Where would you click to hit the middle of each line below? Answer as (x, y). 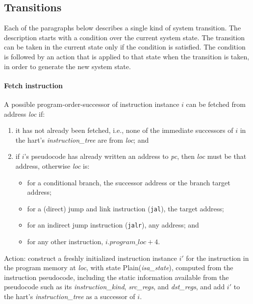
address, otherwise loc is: (52, 165)
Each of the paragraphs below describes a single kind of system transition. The (123, 28)
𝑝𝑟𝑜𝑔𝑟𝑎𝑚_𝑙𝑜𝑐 (128, 242)
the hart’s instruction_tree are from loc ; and (82, 139)
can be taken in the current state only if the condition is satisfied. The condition (125, 47)
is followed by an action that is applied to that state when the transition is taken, (127, 56)
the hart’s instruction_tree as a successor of (70, 296)
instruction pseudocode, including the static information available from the (116, 277)
